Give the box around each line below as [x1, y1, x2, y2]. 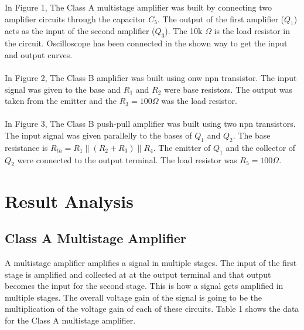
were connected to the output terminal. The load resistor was [17, 153, 237, 166]
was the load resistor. [161, 95, 237, 107]
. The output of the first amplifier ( [157, 12, 284, 25]
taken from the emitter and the [5, 95, 117, 107]
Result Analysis [5, 188, 134, 213]
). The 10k [165, 25, 203, 37]
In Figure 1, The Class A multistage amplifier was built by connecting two [5, 1, 272, 13]
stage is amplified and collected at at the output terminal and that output [5, 268, 271, 280]
